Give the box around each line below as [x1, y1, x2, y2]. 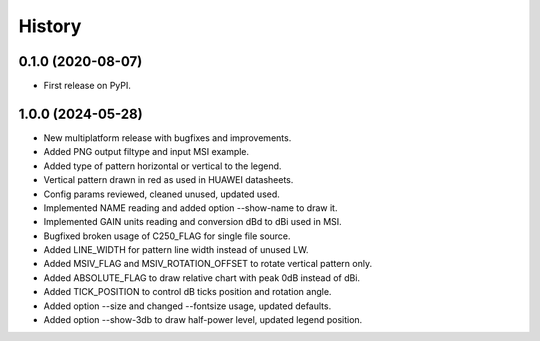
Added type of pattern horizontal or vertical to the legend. [43, 160, 282, 172]
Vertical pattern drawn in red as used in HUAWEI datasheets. [43, 174, 294, 186]
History [18, 15, 82, 37]
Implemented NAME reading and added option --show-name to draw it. [43, 201, 338, 214]
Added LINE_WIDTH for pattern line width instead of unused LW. [43, 244, 309, 256]
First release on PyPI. [43, 80, 132, 92]
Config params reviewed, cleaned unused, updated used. [43, 188, 280, 200]
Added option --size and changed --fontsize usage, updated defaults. [43, 300, 332, 312]
